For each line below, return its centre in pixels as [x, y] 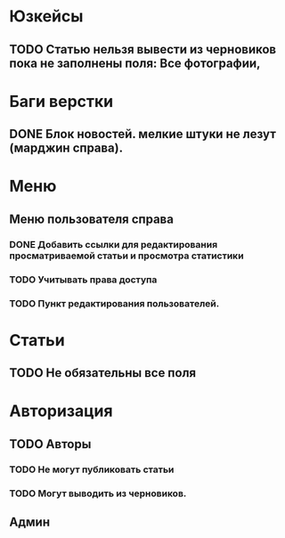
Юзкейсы [46, 16]
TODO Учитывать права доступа [83, 280]
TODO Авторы [50, 444]
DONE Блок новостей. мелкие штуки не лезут [142, 134]
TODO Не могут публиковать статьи [92, 469]
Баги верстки [61, 101]
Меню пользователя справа [91, 219]
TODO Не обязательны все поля [103, 373]
